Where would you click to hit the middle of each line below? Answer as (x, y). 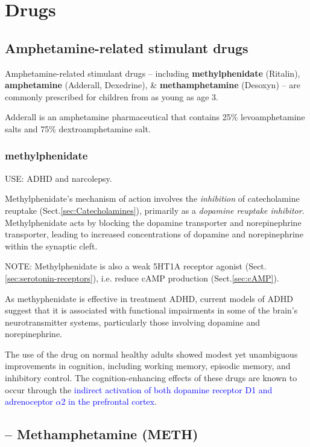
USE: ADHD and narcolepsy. (59, 178)
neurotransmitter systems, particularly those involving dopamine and (132, 322)
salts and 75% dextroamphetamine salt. (78, 128)
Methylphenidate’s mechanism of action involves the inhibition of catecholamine (152, 198)
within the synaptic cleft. (51, 246)
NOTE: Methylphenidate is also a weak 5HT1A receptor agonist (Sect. (136, 266)
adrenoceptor (29, 401)
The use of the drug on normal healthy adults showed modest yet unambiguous (151, 354)
